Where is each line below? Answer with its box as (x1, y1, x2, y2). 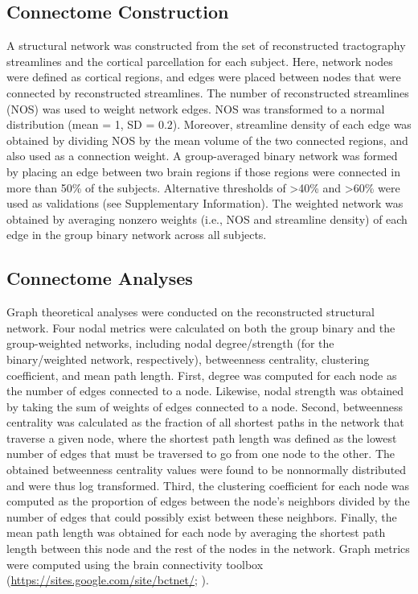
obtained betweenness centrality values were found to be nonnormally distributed (6, 461, 407, 478)
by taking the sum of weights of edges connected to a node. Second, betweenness (6, 398, 404, 415)
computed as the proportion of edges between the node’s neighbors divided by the (6, 493, 410, 509)
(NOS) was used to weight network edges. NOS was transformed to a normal (6, 100, 385, 117)
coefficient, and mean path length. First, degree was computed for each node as (6, 366, 397, 383)
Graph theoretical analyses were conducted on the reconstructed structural (6, 303, 375, 320)
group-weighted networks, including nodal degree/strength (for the (6, 335, 334, 352)
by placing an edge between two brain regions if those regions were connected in (6, 163, 400, 179)
